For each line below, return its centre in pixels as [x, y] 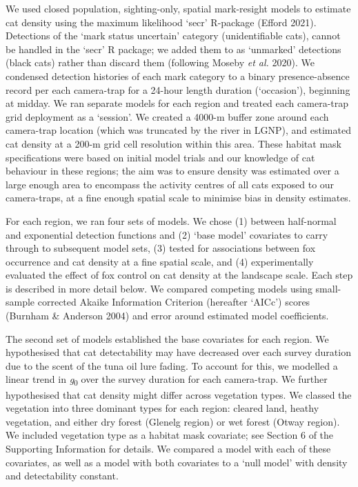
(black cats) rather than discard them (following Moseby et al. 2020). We [160, 62]
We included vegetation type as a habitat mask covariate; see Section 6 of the [170, 435]
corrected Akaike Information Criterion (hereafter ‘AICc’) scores [174, 302]
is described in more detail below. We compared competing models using [159, 288]
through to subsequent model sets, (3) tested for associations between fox [161, 248]
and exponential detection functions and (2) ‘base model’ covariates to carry [167, 234]
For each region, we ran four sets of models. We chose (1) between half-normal [171, 220]
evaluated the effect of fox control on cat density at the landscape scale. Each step [179, 275]
